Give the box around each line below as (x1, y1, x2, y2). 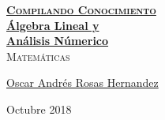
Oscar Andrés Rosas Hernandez (6, 74, 159, 91)
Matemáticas (6, 47, 70, 64)
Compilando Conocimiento (6, 2, 156, 17)
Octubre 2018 (6, 100, 72, 117)
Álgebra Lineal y (6, 17, 99, 33)
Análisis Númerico (6, 32, 109, 49)
